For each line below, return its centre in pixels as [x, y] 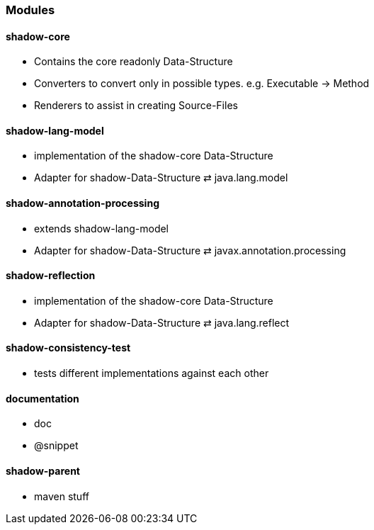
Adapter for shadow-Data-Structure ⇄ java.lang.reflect [162, 322]
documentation [42, 398]
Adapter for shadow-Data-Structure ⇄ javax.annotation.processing [190, 250]
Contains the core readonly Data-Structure [134, 62]
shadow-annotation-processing [83, 203]
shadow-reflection [51, 276]
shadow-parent [43, 470]
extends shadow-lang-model [102, 228]
